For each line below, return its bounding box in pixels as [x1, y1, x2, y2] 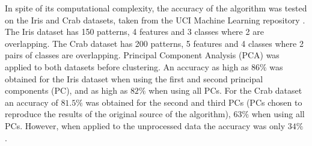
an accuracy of [5, 96, 58, 108]
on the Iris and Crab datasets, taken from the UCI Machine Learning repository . [5, 13, 305, 26]
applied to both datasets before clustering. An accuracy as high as [5, 60, 249, 73]
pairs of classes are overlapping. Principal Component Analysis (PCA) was [5, 49, 280, 61]
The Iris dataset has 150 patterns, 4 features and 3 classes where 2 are [5, 25, 264, 38]
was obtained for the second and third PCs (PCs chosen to [85, 96, 302, 108]
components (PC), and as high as [5, 84, 128, 97]
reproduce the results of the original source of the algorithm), [5, 108, 231, 120]
